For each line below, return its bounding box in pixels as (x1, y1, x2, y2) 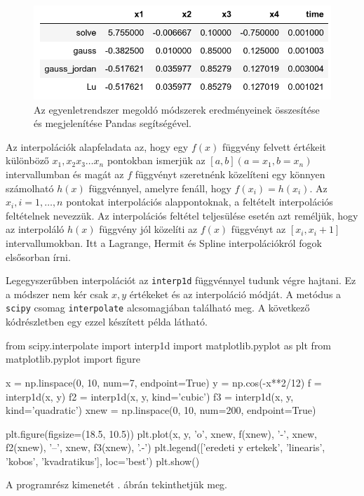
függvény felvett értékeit (222, 139, 326, 154)
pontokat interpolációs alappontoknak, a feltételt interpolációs (66, 194, 333, 209)
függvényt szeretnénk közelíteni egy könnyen (135, 167, 325, 182)
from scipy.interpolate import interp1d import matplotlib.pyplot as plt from (6, 337, 332, 352)
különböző (6, 153, 49, 168)
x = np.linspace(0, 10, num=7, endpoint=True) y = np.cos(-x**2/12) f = (6, 375, 322, 389)
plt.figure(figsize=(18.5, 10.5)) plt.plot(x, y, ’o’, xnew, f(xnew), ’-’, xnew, (6, 426, 317, 441)
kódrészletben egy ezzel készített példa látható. (6, 314, 208, 329)
